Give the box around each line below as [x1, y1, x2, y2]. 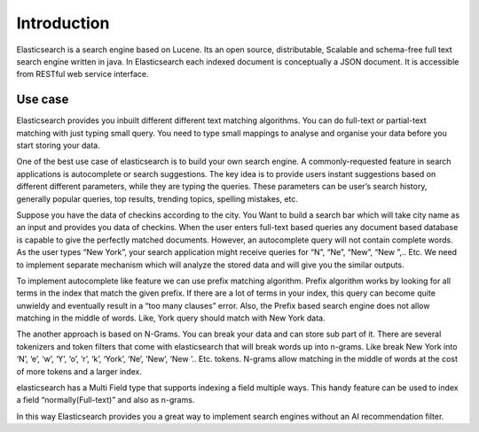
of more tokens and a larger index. [16, 366, 142, 376]
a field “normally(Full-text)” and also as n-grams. [16, 395, 195, 405]
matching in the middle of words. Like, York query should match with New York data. [16, 312, 326, 323]
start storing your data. [16, 140, 101, 150]
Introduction [16, 13, 110, 33]
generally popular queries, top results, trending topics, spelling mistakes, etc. [16, 193, 299, 204]
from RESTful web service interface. [16, 69, 150, 80]
